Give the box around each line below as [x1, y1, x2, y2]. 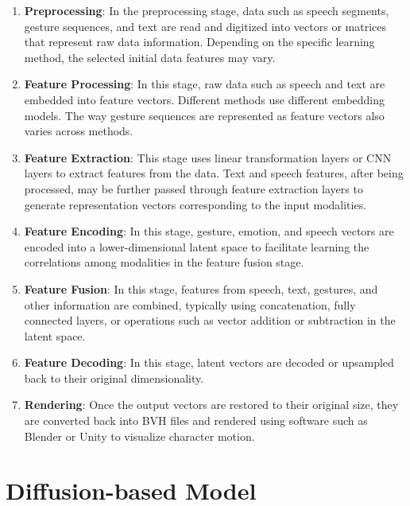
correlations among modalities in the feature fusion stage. [24, 254, 304, 271]
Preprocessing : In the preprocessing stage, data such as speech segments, [24, 2, 389, 18]
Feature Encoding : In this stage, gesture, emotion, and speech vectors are [24, 223, 394, 239]
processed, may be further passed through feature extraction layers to [24, 180, 363, 197]
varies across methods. [24, 123, 133, 139]
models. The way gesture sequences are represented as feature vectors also [24, 107, 385, 123]
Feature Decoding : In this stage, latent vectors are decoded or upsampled [24, 354, 394, 371]
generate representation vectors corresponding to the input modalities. [24, 196, 367, 212]
